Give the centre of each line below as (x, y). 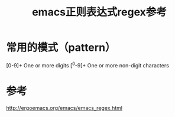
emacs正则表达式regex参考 (99, 12)
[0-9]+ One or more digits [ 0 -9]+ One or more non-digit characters (88, 64)
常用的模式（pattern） (61, 48)
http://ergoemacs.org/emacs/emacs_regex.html (64, 108)
